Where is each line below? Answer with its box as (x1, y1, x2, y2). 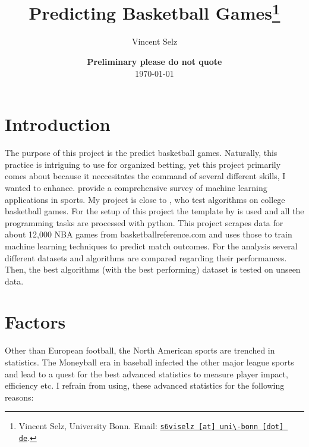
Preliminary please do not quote (87, 55, 222, 68)
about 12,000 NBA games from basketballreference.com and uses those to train (5, 228, 292, 240)
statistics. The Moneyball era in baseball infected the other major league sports (5, 356, 294, 368)
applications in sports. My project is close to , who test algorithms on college (5, 193, 285, 205)
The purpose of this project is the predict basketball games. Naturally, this (5, 146, 278, 159)
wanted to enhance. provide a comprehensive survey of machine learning (5, 181, 267, 193)
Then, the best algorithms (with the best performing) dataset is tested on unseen (5, 263, 301, 276)
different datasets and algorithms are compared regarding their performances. (5, 251, 287, 264)
